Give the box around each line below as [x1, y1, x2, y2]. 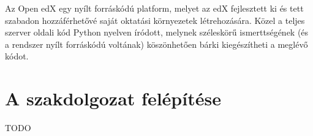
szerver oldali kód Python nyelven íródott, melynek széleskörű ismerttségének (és [5, 26, 309, 39]
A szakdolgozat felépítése [5, 86, 221, 111]
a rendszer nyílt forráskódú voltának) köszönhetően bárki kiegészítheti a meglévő [5, 37, 308, 50]
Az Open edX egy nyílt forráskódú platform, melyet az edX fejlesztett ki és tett [5, 2, 304, 14]
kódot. [5, 50, 29, 62]
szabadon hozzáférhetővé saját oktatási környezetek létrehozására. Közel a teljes [5, 13, 305, 26]
